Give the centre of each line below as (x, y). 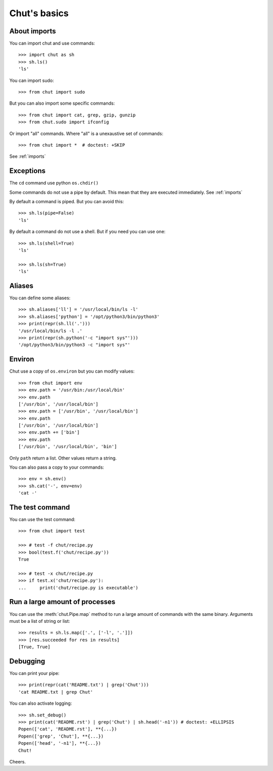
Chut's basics (39, 13)
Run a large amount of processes (62, 602)
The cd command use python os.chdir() (54, 183)
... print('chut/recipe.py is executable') (78, 587)
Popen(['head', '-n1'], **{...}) (60, 743)
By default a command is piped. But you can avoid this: (66, 202)
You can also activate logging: (41, 703)
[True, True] (34, 647)
